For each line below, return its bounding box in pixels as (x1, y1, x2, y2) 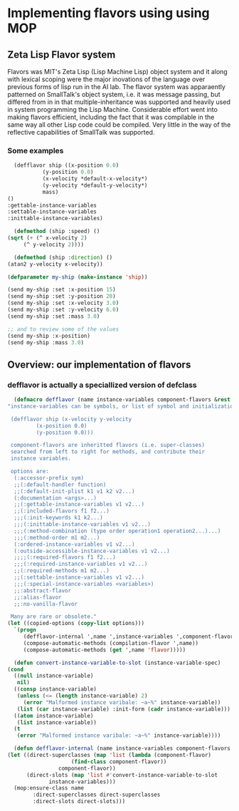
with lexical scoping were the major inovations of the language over (7, 75, 206, 83)
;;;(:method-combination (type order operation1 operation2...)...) (14, 527, 221, 534)
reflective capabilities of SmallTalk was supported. (7, 128, 155, 136)
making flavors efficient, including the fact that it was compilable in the (7, 113, 215, 121)
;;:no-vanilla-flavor (14, 600, 78, 607)
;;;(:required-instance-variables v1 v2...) (14, 561, 148, 568)
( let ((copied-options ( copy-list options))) (7, 620, 144, 627)
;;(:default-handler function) (14, 481, 107, 488)
